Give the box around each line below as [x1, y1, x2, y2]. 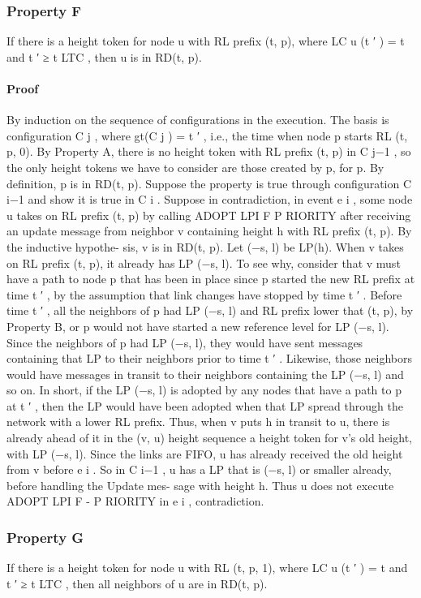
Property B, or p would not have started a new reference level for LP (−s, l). [6, 317, 389, 334]
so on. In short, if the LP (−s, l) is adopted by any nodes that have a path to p [6, 381, 402, 398]
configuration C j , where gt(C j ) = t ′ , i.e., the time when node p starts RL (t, [6, 127, 408, 144]
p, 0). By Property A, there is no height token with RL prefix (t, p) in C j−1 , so [6, 143, 411, 160]
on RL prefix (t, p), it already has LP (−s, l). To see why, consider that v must [6, 254, 401, 271]
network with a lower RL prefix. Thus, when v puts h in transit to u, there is [6, 413, 390, 430]
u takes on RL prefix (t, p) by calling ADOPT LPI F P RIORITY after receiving [6, 206, 411, 223]
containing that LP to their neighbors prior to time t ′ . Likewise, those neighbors [6, 350, 412, 367]
